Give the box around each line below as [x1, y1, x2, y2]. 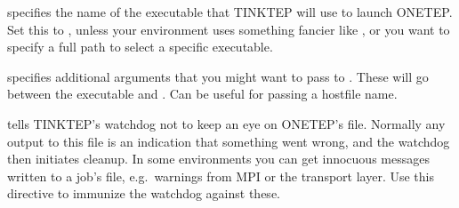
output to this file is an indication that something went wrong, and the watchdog [7, 132, 450, 150]
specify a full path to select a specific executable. [7, 37, 273, 56]
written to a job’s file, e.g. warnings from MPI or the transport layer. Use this [7, 166, 434, 185]
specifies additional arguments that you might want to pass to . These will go [7, 67, 429, 85]
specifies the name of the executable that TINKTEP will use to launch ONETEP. [7, 3, 453, 20]
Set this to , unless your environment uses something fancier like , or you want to [7, 20, 450, 38]
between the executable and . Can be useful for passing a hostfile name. [7, 84, 398, 103]
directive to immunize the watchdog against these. [7, 184, 280, 203]
